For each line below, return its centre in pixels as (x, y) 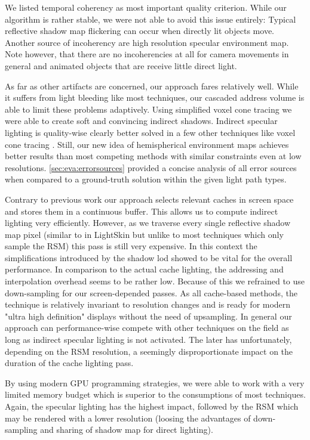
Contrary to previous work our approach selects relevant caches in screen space (149, 199)
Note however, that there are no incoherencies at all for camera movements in (147, 54)
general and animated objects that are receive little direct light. (121, 65)
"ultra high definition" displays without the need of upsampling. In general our (148, 316)
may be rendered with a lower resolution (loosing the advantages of (128, 418)
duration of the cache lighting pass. (69, 363)
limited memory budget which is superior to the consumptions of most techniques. (155, 394)
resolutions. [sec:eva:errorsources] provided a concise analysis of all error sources (151, 167)
